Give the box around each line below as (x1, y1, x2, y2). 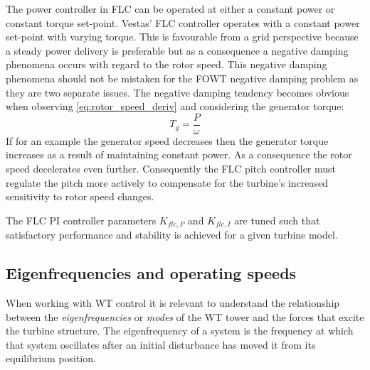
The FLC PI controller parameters (6, 212, 157, 227)
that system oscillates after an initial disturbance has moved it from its (6, 337, 316, 352)
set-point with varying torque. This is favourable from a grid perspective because (6, 29, 359, 44)
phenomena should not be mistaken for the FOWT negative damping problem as (6, 70, 359, 85)
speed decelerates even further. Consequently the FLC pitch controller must (6, 161, 337, 175)
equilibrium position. (6, 351, 96, 366)
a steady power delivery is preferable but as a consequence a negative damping (6, 43, 349, 58)
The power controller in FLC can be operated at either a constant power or (6, 1, 335, 16)
